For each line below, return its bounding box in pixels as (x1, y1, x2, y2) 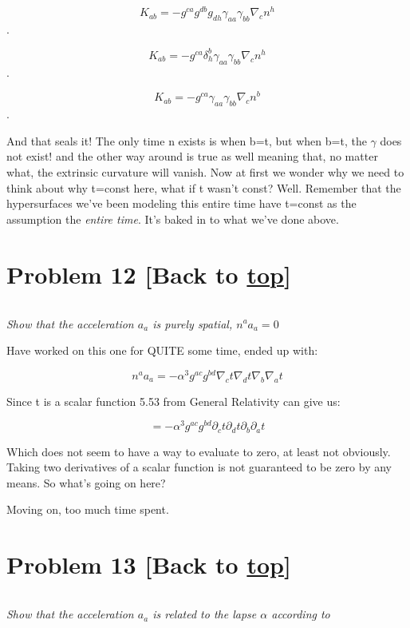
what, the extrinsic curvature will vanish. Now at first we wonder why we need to (6, 164, 404, 181)
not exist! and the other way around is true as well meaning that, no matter (6, 148, 378, 165)
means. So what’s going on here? (6, 474, 166, 491)
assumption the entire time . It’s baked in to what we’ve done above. (6, 210, 339, 227)
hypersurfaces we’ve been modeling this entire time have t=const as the (6, 195, 357, 212)
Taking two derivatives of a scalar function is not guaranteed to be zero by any (6, 459, 392, 475)
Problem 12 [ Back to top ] (6, 257, 291, 290)
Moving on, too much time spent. (6, 501, 169, 518)
